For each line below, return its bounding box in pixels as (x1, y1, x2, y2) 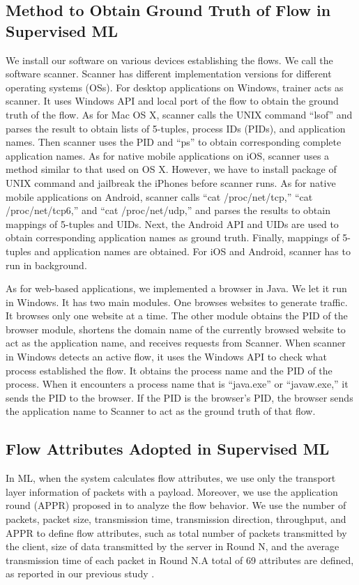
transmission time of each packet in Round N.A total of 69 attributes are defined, (6, 552, 354, 567)
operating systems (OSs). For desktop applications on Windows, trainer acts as (6, 79, 344, 94)
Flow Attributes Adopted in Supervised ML (6, 438, 330, 459)
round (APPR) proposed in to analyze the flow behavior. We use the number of (6, 498, 346, 512)
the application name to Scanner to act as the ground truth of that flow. (6, 404, 316, 418)
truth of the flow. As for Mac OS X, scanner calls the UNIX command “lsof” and (6, 107, 353, 121)
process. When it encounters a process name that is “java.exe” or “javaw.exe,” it (6, 377, 349, 391)
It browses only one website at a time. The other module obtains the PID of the (6, 308, 348, 323)
